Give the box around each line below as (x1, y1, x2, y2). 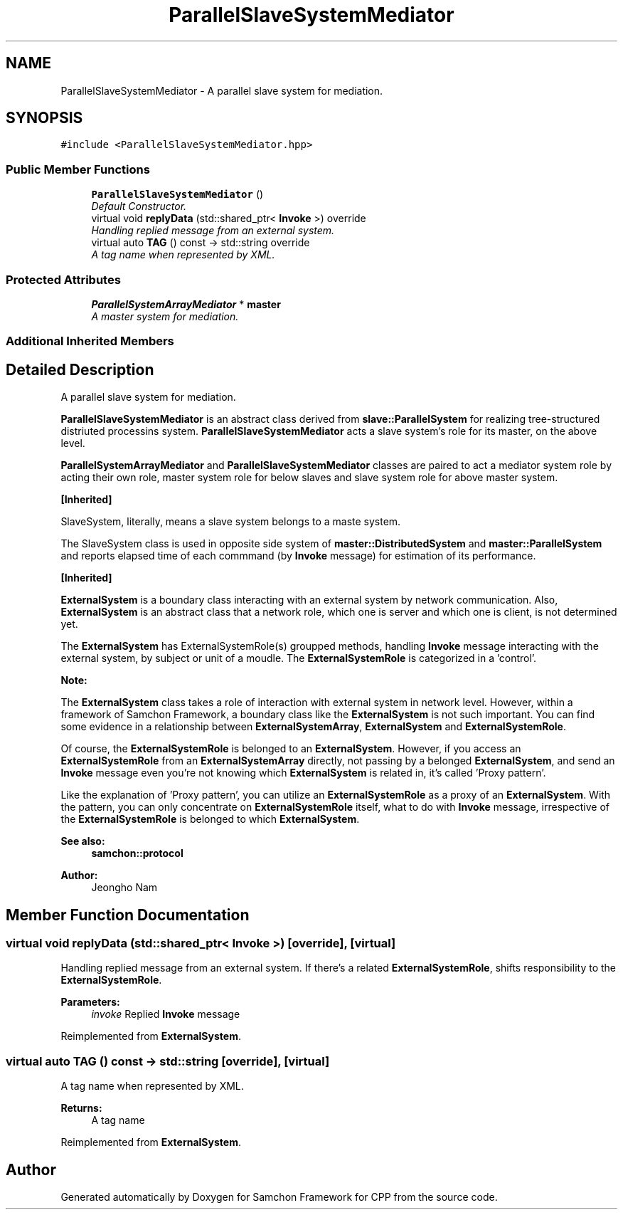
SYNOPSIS (6, 109, 83, 127)
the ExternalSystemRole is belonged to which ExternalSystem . (60, 813, 360, 826)
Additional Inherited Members (6, 334, 174, 349)
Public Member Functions (6, 162, 150, 177)
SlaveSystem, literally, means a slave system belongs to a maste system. (60, 515, 401, 528)
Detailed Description (6, 360, 154, 379)
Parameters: (60, 996, 120, 1009)
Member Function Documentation (6, 905, 250, 924)
